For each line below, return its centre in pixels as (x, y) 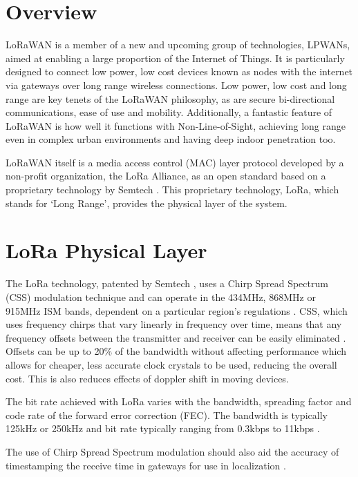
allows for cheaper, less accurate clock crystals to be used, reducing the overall (171, 364)
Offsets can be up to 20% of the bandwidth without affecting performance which (176, 351)
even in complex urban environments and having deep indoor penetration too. (171, 139)
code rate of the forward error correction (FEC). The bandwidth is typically (167, 415)
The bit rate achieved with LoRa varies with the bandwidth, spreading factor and (179, 401)
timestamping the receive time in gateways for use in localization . (146, 465)
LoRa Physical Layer (106, 250)
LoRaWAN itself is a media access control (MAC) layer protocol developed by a (175, 162)
